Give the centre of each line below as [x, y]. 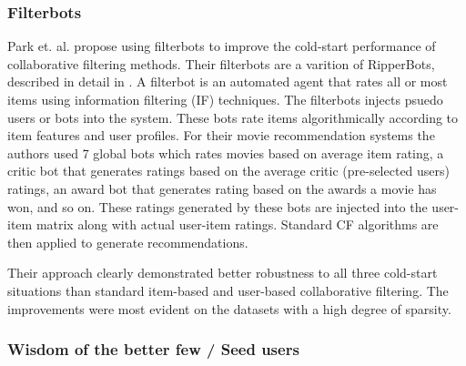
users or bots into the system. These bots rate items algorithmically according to [233, 117]
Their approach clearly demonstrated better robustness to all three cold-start [223, 273]
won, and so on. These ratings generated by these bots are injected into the [218, 206]
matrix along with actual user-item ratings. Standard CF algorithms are [237, 224]
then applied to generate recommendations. [128, 242]
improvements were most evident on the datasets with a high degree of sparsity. [229, 308]
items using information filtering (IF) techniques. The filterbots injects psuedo [225, 99]
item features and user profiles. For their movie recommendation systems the [221, 135]
